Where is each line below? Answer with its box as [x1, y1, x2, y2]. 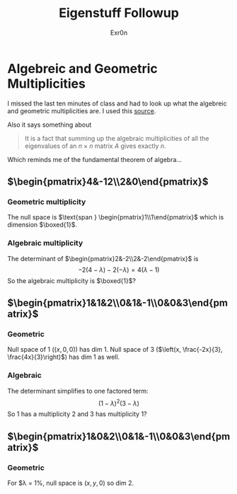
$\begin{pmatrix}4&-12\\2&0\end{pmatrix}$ [7, 176, 209, 188]
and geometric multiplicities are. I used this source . [7, 106, 156, 115]
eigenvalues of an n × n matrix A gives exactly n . [24, 142, 166, 150]
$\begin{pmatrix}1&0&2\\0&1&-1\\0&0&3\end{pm [7, 430, 231, 442]
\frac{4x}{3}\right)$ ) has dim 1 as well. [7, 352, 120, 362]
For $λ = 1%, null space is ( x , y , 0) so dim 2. [7, 479, 134, 487]
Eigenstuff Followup [59, 5, 179, 21]
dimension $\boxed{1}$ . [7, 221, 78, 229]
